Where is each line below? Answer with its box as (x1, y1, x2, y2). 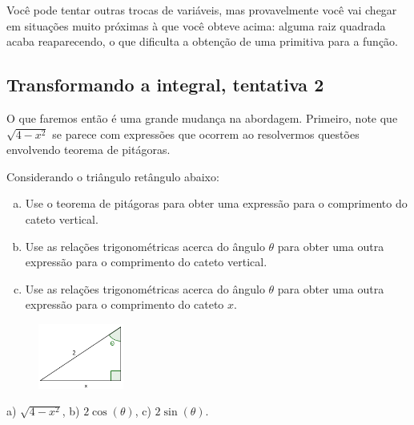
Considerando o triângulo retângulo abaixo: (6, 168, 219, 184)
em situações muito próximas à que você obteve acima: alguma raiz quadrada (6, 17, 386, 34)
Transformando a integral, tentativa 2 (6, 72, 324, 97)
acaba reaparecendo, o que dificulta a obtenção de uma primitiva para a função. (6, 33, 399, 50)
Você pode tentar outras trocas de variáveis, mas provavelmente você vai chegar (6, 2, 397, 18)
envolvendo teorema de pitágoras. (6, 141, 171, 158)
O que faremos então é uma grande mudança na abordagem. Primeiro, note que (6, 109, 398, 126)
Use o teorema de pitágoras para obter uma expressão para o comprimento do (25, 195, 408, 212)
